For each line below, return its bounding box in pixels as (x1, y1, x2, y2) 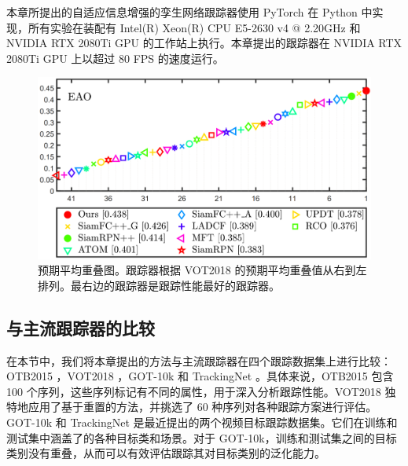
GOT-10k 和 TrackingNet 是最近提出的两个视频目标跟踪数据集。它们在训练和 (6, 414, 398, 430)
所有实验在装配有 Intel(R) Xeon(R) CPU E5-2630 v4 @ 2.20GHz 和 (28, 19, 361, 35)
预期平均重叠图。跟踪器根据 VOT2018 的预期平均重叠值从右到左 (38, 262, 367, 278)
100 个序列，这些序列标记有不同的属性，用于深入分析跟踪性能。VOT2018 (6, 383, 381, 399)
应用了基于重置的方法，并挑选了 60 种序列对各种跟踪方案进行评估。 (28, 398, 377, 415)
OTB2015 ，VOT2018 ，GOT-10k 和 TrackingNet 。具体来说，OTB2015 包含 (6, 368, 394, 384)
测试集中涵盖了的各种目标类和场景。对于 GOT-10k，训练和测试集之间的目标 (6, 429, 397, 446)
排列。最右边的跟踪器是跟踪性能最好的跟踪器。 (38, 277, 280, 293)
